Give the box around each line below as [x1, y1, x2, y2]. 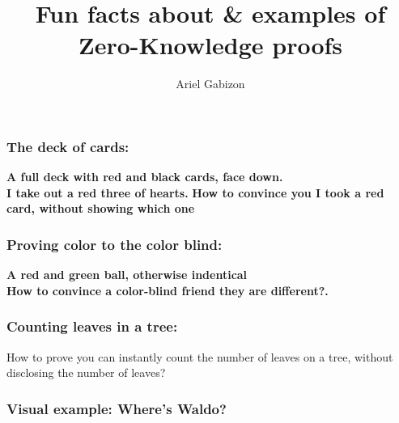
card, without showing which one [6, 200, 195, 217]
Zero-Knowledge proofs [78, 28, 343, 61]
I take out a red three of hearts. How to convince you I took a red [6, 184, 384, 201]
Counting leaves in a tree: [6, 316, 178, 336]
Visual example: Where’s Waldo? [6, 398, 227, 418]
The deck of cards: [6, 136, 129, 156]
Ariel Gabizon [176, 75, 245, 92]
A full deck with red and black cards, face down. [6, 168, 283, 185]
